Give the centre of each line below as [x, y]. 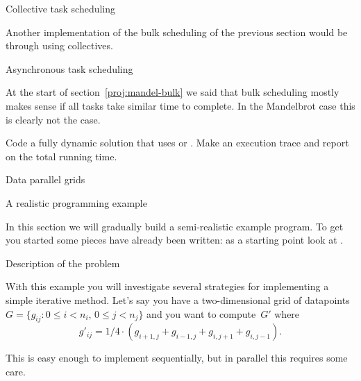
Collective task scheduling [61, 8]
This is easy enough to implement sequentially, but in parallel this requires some [177, 358]
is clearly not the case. [53, 119]
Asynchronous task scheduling [69, 68]
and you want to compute [201, 313]
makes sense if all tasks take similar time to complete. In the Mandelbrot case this [180, 105]
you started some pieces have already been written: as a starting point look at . [175, 240]
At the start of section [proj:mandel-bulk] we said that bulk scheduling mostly [173, 92]
